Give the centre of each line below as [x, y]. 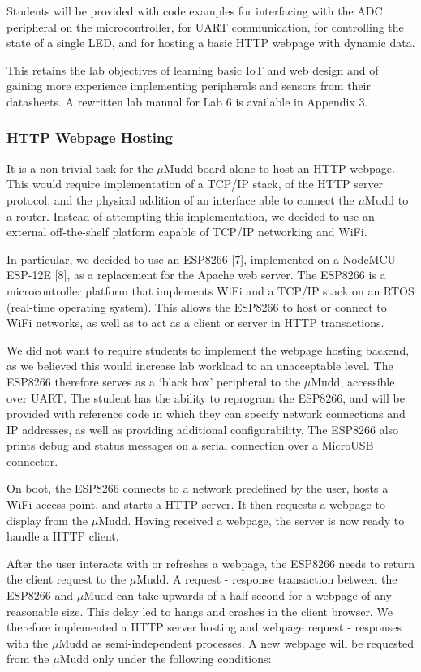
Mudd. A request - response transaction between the [267, 579]
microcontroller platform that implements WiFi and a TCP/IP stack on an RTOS [210, 290]
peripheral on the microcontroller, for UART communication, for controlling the [205, 26]
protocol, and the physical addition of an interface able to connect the [180, 199]
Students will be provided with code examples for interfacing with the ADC [195, 11]
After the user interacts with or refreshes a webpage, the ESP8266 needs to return [211, 563]
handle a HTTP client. [63, 536]
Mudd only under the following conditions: [165, 659]
